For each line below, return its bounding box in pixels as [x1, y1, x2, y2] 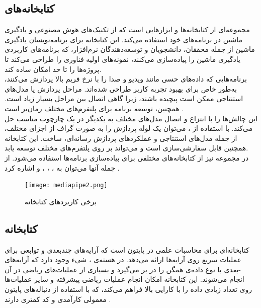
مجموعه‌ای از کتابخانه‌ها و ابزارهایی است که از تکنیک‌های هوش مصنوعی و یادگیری [5, 24, 250, 35]
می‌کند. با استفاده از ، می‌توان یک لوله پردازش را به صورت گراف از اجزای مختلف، [5, 123, 253, 133]
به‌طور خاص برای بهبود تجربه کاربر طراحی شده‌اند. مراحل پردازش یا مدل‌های [5, 83, 237, 94]
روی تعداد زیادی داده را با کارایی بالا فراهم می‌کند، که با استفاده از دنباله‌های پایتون [5, 283, 252, 294]
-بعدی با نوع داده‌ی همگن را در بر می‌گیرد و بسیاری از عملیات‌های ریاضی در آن [5, 264, 241, 274]
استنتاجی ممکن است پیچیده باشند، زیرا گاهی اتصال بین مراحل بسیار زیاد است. [5, 93, 243, 104]
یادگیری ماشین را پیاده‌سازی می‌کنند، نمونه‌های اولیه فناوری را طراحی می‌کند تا [5, 53, 240, 64]
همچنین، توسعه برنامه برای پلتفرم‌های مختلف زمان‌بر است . [5, 103, 184, 113]
